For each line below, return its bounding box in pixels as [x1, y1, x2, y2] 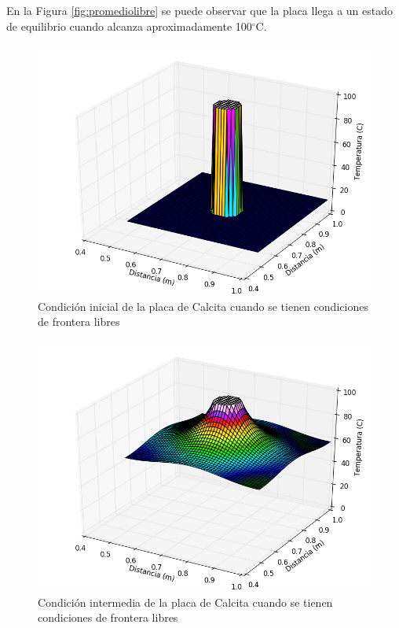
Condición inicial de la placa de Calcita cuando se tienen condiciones [38, 297, 368, 314]
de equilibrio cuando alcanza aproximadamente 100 [6, 17, 252, 34]
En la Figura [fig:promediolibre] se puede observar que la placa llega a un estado [6, 2, 394, 18]
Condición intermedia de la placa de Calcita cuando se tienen [38, 593, 333, 610]
